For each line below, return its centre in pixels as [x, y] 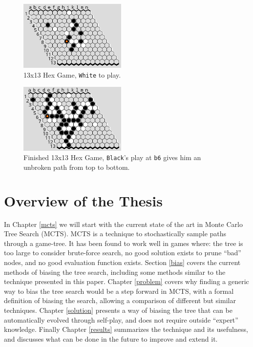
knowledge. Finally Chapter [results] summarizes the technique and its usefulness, [126, 329]
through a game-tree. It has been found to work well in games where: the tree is [124, 243]
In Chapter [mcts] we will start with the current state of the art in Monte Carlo [123, 224]
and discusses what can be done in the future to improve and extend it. [111, 338]
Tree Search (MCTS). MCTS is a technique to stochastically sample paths [115, 234]
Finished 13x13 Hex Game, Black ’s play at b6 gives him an [112, 157]
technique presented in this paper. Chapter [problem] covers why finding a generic [126, 281]
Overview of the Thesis [83, 200]
